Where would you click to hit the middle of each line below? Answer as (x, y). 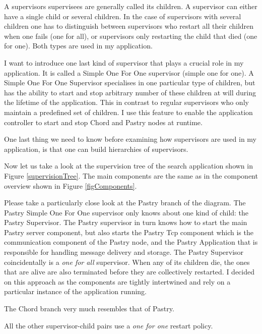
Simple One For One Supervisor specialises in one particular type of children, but (130, 82)
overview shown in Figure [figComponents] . (71, 185)
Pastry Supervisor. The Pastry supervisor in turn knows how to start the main (126, 222)
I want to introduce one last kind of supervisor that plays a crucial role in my (124, 62)
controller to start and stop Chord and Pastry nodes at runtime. (103, 122)
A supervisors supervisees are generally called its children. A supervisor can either (131, 6)
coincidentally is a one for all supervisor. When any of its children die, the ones (127, 262)
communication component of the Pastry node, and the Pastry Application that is (131, 242)
